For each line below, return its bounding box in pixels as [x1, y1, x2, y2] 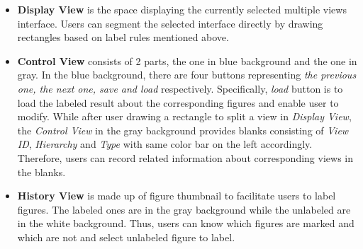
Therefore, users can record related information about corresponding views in [17, 150, 353, 165]
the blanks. [17, 164, 66, 179]
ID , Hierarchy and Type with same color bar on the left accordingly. [17, 137, 313, 151]
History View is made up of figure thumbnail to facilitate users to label [17, 188, 336, 203]
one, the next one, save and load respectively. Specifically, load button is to [17, 81, 343, 95]
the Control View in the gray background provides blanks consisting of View [17, 122, 349, 137]
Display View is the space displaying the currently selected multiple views [17, 2, 347, 16]
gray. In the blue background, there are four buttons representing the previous [17, 67, 357, 82]
